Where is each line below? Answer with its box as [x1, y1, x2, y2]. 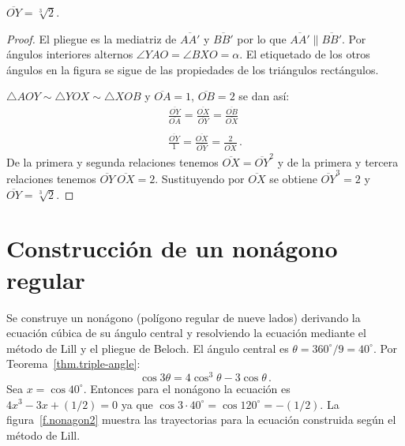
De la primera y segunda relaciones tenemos [6, 153, 219, 170]
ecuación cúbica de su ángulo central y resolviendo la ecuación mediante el [6, 324, 366, 341]
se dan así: [238, 88, 290, 104]
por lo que [237, 30, 287, 47]
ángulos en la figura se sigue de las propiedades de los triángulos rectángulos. [6, 61, 379, 77]
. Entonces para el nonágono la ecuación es [83, 380, 291, 396]
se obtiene [269, 171, 317, 186]
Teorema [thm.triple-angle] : [6, 355, 141, 372]
